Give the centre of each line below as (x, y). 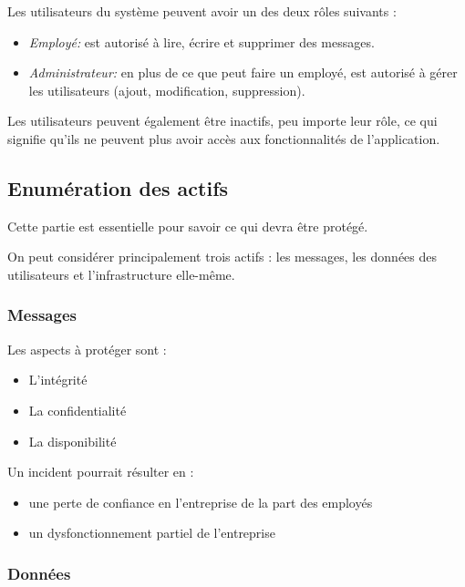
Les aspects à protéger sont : (87, 349)
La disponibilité (72, 441)
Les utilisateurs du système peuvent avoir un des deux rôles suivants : (202, 11)
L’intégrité (58, 380)
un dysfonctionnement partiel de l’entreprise (152, 533)
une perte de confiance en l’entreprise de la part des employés (201, 502)
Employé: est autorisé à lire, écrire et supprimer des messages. (201, 41)
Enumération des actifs (118, 187)
